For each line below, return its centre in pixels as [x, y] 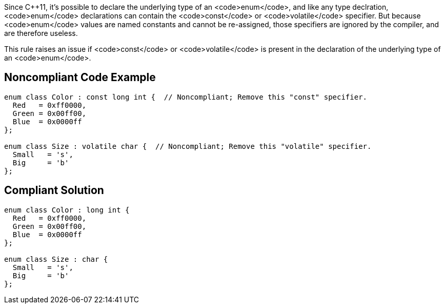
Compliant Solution [54, 190]
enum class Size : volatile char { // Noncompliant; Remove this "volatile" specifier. [188, 146]
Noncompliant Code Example [80, 78]
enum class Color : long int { [67, 210]
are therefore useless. [41, 33]
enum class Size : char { [56, 259]
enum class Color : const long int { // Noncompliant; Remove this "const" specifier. [186, 97]
